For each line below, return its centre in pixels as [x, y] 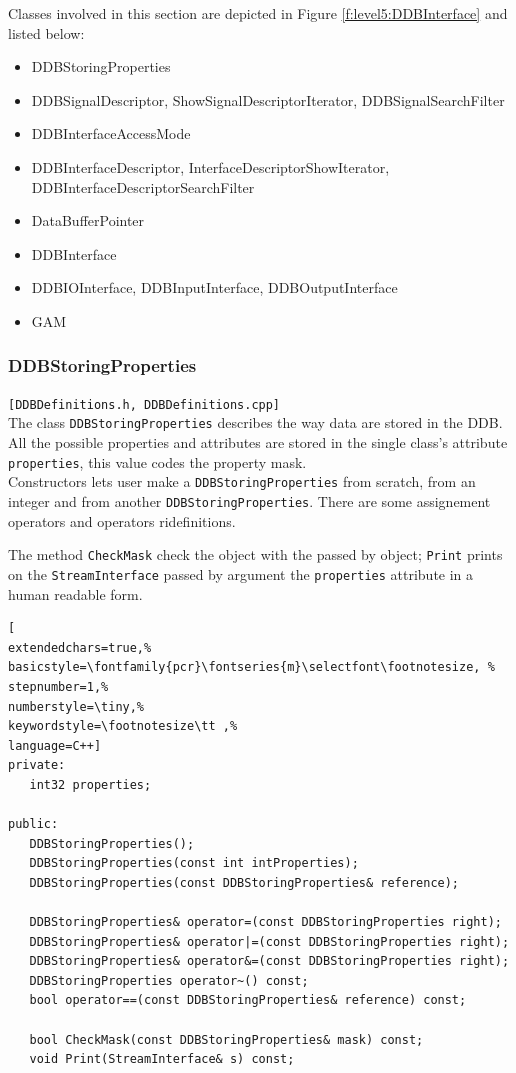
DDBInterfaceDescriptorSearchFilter [143, 186]
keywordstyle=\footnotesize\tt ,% [123, 726]
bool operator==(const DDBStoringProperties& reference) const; [248, 1000]
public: [33, 824]
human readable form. [75, 593]
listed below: [46, 32]
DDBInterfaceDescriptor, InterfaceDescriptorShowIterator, [210, 166]
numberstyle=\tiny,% [76, 706]
